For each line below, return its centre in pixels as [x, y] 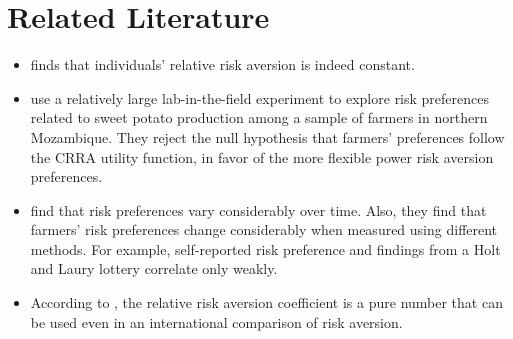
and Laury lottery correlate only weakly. [154, 268]
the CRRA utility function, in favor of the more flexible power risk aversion [262, 156]
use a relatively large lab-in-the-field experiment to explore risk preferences [260, 97]
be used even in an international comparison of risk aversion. [216, 321]
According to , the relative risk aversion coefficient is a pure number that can [266, 302]
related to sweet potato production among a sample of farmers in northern [259, 117]
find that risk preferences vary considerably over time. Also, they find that [258, 209]
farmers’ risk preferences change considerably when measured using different [264, 229]
